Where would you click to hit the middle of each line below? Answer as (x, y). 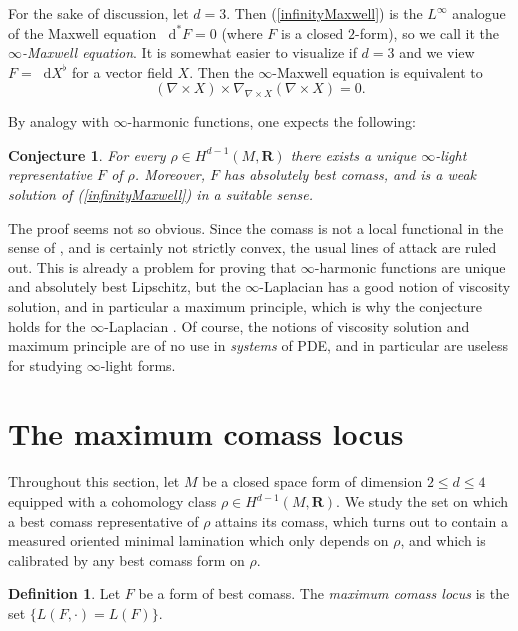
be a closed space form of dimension (312, 481)
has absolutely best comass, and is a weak (350, 174)
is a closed (312, 32)
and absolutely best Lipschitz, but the (124, 286)
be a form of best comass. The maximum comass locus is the (324, 593)
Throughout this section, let (94, 481)
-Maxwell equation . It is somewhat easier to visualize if (189, 52)
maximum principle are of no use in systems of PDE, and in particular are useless (258, 345)
